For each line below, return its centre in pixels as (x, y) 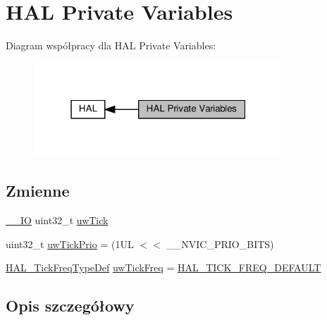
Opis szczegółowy (70, 306)
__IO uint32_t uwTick (57, 220)
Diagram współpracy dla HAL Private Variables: (111, 45)
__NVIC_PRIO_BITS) (220, 244)
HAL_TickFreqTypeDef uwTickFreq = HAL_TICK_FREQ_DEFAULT (163, 267)
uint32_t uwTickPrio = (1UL (70, 244)
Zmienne (38, 191)
